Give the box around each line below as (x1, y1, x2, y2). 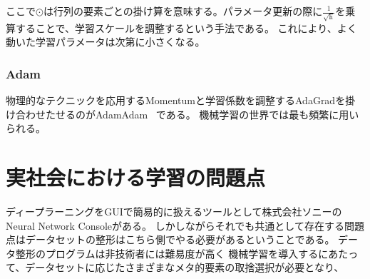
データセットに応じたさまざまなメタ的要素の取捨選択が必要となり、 (25, 260, 344, 275)
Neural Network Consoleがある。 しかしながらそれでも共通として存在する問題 (6, 218, 364, 233)
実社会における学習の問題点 (6, 163, 266, 192)
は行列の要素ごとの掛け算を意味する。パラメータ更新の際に (43, 4, 323, 18)
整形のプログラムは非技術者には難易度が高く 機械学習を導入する (15, 245, 319, 260)
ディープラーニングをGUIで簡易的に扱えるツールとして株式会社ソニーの (6, 204, 342, 219)
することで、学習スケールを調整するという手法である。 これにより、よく (15, 20, 357, 35)
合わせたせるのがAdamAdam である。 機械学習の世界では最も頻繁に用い (15, 106, 359, 121)
